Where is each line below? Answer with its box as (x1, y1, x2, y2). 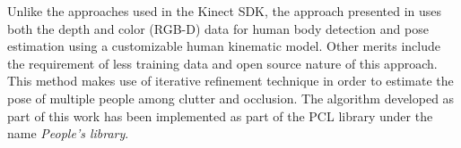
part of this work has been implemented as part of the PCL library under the (7, 106, 433, 125)
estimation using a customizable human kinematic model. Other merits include (7, 37, 440, 55)
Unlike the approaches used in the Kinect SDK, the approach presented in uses (7, 2, 442, 20)
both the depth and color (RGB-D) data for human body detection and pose (7, 19, 429, 37)
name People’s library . (7, 124, 129, 143)
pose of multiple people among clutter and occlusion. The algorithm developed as (7, 88, 455, 107)
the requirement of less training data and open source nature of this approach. (7, 53, 438, 72)
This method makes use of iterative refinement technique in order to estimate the (7, 71, 454, 90)
